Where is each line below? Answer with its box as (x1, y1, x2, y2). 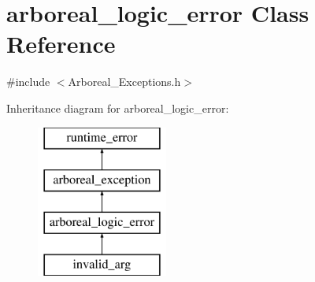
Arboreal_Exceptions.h (68, 73, 181, 90)
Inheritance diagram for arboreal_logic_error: (6, 99, 229, 116)
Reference (6, 28, 116, 60)
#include (6, 73, 50, 90)
